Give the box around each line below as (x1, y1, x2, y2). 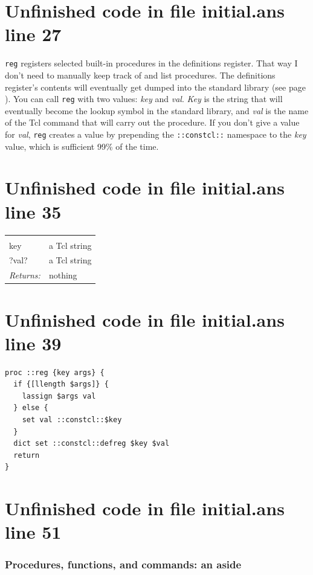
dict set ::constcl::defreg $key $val (13, 439, 170, 448)
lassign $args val (22, 391, 96, 400)
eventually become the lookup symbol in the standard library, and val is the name (5, 104, 309, 117)
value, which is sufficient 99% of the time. (5, 140, 159, 152)
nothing (48, 269, 77, 281)
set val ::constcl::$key (22, 416, 122, 425)
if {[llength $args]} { (13, 380, 109, 389)
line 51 (5, 519, 62, 544)
